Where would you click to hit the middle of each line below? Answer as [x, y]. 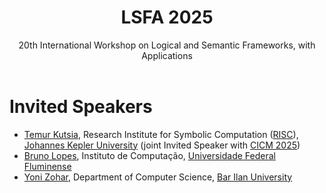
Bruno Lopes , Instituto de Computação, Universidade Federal [149, 155]
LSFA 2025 [167, 17]
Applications [167, 55]
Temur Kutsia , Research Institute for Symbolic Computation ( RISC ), [161, 134]
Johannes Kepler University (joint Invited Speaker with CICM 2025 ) [162, 145]
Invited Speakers [81, 106]
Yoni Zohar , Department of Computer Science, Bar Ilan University [158, 177]
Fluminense [47, 166]
